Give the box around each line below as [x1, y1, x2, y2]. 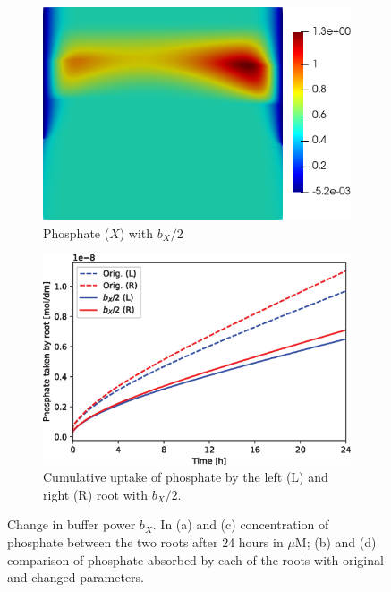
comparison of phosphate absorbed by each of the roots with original [7, 550, 384, 569]
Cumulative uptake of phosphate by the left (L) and [43, 468, 328, 486]
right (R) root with [43, 485, 148, 503]
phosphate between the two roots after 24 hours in [7, 532, 284, 551]
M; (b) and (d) [294, 532, 377, 551]
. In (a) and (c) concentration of [152, 515, 329, 534]
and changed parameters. [7, 568, 144, 587]
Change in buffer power [7, 515, 136, 534]
